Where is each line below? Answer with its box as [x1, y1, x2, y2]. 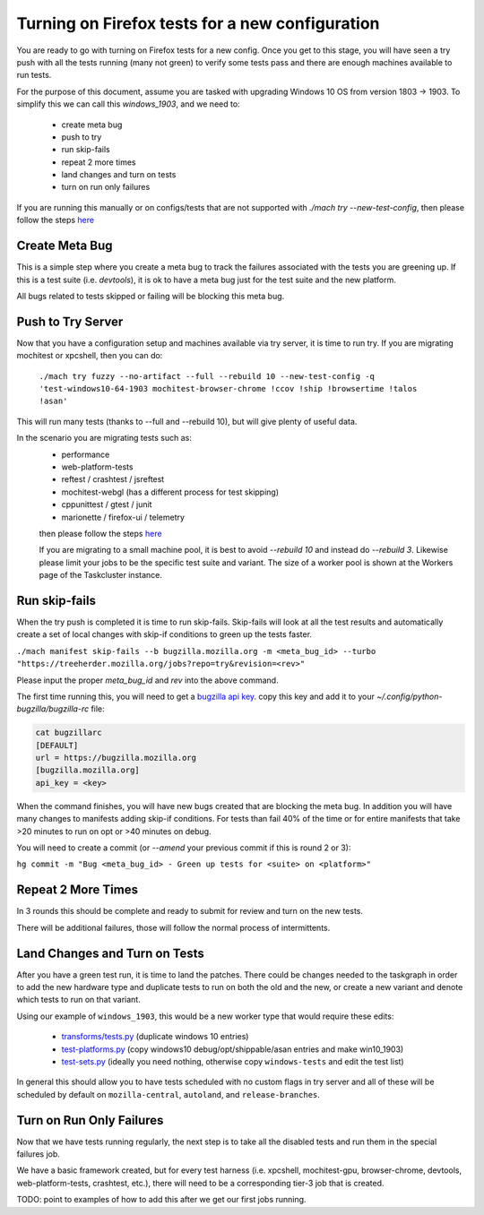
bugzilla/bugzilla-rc [16, 703, 90, 714]
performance [61, 449, 110, 460]
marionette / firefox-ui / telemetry [61, 512, 186, 522]
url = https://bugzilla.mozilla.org [35, 753, 197, 763]
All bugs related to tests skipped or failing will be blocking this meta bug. [16, 290, 285, 301]
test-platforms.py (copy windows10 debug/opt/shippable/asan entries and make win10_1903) [61, 1044, 404, 1055]
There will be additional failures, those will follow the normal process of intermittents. [16, 922, 331, 933]
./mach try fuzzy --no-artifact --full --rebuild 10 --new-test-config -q [39, 371, 376, 381]
